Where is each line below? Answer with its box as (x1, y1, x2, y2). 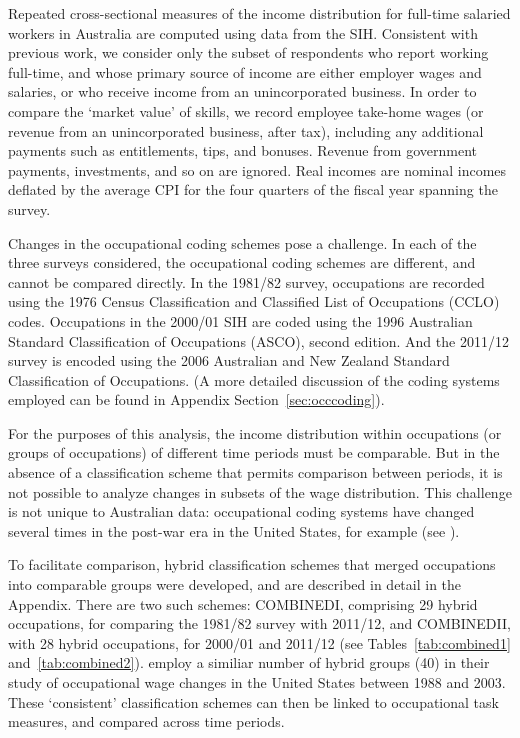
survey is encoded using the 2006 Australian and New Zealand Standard (8, 350, 450, 371)
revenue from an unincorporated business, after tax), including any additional (8, 120, 484, 141)
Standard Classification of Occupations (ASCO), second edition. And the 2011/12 (8, 330, 509, 351)
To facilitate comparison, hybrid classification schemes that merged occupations (8, 554, 496, 575)
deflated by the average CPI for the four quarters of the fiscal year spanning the (8, 179, 498, 200)
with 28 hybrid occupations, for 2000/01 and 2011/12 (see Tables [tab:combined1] (8, 632, 511, 653)
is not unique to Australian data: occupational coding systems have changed (8, 501, 475, 522)
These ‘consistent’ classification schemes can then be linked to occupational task (8, 691, 499, 712)
